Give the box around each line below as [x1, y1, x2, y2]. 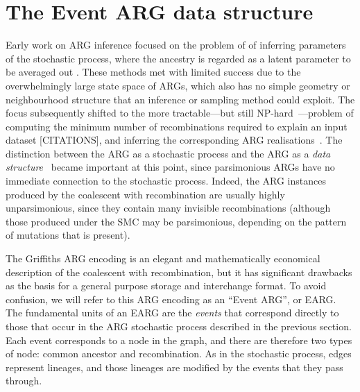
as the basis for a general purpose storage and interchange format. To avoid [6, 278, 327, 293]
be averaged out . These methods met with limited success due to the [6, 65, 301, 79]
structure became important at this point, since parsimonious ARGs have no [6, 160, 335, 174]
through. [6, 373, 42, 388]
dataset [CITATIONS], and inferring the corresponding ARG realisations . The [6, 133, 343, 147]
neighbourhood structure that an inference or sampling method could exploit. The [6, 92, 355, 106]
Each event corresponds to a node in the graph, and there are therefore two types [6, 332, 352, 347]
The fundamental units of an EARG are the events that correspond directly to [6, 305, 339, 320]
